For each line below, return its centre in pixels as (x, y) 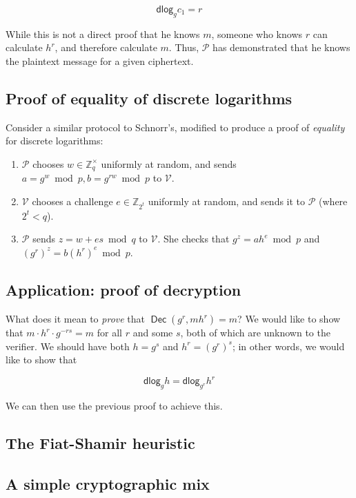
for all (110, 333)
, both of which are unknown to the (255, 333)
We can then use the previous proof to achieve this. (114, 406)
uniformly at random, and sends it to (227, 201)
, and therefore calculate (106, 47)
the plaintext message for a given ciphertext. (100, 60)
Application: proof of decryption (123, 290)
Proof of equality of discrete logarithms (149, 98)
